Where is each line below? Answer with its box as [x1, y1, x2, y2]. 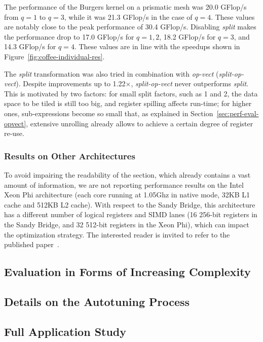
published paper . [4, 239, 59, 250]
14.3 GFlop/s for [4, 41, 56, 52]
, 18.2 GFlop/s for [159, 31, 216, 42]
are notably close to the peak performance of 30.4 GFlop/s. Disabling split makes [4, 21, 256, 32]
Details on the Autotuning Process [4, 293, 190, 309]
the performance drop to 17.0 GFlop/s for [4, 31, 134, 42]
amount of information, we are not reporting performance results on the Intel [4, 179, 244, 190]
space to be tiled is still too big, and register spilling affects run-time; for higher [4, 98, 252, 109]
